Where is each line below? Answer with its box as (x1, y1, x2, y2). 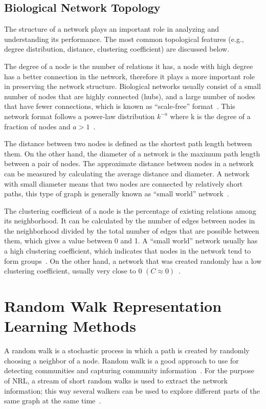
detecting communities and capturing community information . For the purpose (4, 365, 255, 376)
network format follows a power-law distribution (4, 110, 155, 121)
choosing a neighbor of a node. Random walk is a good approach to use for (4, 355, 239, 366)
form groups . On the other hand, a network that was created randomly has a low (4, 255, 262, 266)
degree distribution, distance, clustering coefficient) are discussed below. (4, 43, 230, 54)
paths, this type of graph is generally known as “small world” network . (4, 188, 229, 199)
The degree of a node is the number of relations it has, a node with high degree (4, 60, 253, 71)
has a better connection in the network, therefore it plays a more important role (4, 71, 255, 81)
